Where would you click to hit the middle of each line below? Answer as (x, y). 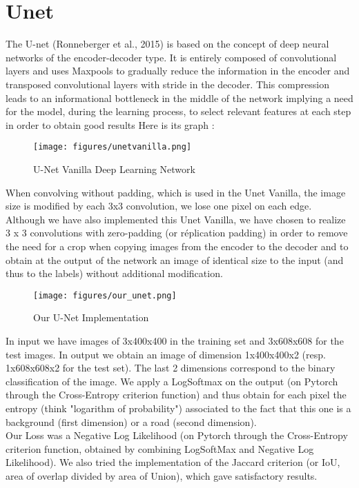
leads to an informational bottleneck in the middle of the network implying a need (179, 98)
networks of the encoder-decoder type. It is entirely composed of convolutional (171, 57)
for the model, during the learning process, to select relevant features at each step (178, 111)
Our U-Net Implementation (91, 317)
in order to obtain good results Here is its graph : (110, 124)
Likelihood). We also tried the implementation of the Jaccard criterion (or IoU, (173, 462)
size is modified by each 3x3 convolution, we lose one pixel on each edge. (159, 206)
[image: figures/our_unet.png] (105, 295)
